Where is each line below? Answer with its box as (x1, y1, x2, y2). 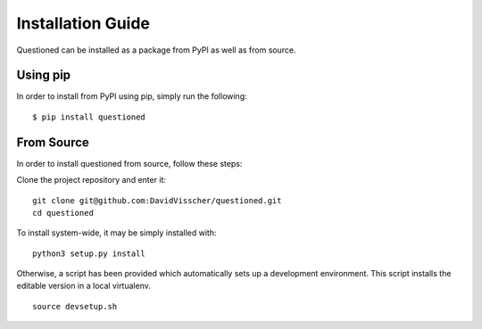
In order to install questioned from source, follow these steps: (16, 158, 243, 169)
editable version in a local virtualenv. (16, 281, 151, 292)
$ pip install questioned (32, 111, 146, 122)
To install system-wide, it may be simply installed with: (16, 227, 218, 238)
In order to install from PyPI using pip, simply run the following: (16, 91, 247, 102)
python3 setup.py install (32, 248, 146, 259)
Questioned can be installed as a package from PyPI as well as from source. (16, 45, 296, 55)
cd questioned (32, 208, 94, 218)
